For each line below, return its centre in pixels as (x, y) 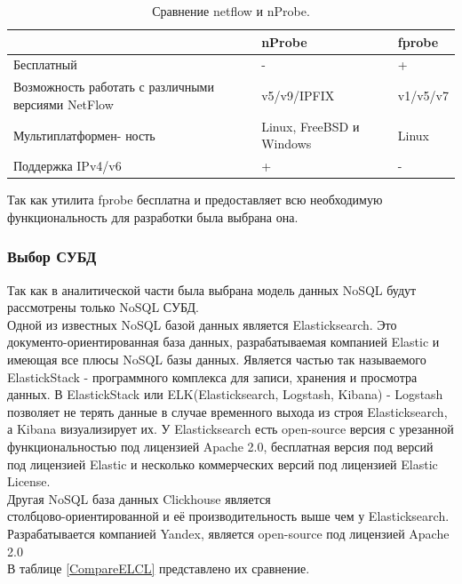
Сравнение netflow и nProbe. (231, 11)
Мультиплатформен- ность (84, 135)
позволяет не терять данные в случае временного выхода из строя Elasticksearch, (227, 411)
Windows (287, 144)
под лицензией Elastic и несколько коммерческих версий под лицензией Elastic (223, 464)
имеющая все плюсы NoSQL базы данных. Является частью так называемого (217, 360)
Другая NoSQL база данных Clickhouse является (139, 498)
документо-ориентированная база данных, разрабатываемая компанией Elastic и (223, 342)
